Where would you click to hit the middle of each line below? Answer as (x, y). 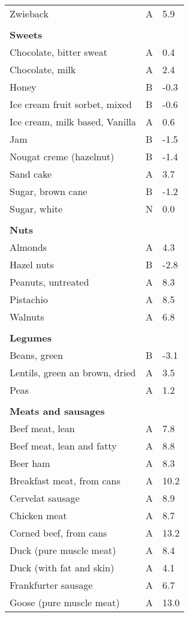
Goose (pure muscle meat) (65, 602)
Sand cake (31, 174)
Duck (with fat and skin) (62, 567)
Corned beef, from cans (58, 533)
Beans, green (36, 355)
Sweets (26, 35)
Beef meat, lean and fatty (63, 446)
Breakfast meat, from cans (65, 480)
